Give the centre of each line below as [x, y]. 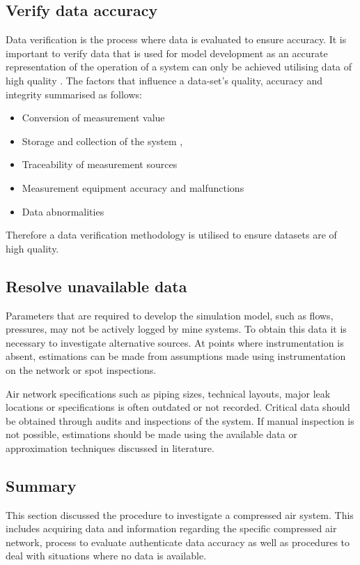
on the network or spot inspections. [81, 369]
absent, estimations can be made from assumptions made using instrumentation [176, 356]
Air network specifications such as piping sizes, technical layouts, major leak [168, 393]
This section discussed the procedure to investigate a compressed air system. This [180, 514]
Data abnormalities [63, 211]
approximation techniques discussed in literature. [110, 447]
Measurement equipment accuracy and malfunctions [133, 187]
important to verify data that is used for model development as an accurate [167, 53]
